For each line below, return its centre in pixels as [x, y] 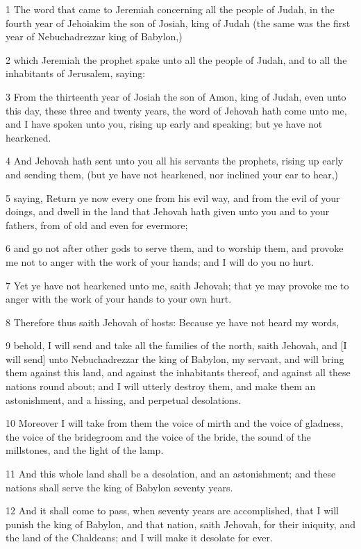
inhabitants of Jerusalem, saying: [76, 73]
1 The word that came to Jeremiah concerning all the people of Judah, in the [170, 9]
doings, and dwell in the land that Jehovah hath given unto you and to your [168, 211]
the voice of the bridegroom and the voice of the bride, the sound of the [158, 436]
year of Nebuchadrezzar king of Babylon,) [94, 36]
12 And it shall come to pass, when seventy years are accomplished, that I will [172, 510]
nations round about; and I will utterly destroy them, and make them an [161, 386]
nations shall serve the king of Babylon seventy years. [119, 487]
